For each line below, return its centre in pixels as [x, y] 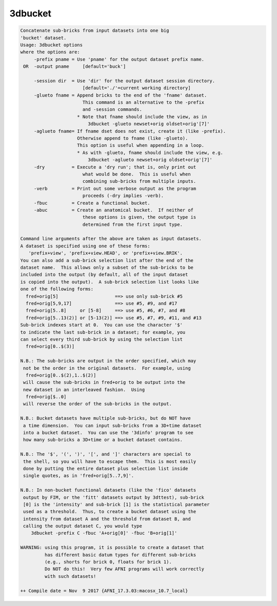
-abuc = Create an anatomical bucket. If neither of [114, 210]
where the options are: [50, 52]
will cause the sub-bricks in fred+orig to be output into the [104, 383]
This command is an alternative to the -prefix [143, 102]
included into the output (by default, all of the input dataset [104, 275]
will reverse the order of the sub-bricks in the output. [97, 404]
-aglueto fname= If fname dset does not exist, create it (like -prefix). [130, 131]
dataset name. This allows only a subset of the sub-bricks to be [107, 268]
